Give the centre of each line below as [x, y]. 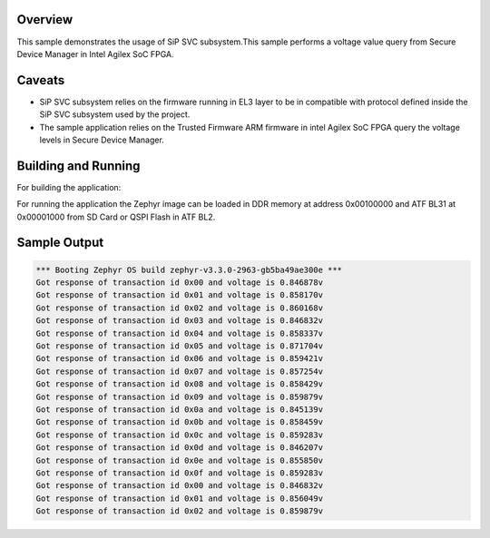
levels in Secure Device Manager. [102, 140]
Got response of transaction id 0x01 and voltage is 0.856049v [180, 498]
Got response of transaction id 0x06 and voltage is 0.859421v [180, 359]
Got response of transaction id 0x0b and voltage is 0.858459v [180, 422]
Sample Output [60, 243]
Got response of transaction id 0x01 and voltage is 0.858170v [180, 295]
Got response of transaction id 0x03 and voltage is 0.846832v [180, 321]
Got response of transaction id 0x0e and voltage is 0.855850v [180, 460]
